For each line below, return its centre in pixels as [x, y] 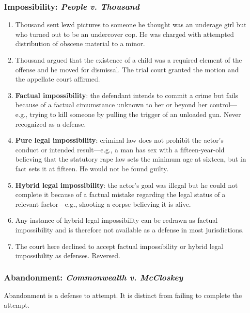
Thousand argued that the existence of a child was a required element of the [129, 60]
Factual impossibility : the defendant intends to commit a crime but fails [127, 95]
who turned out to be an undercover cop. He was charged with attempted [125, 34]
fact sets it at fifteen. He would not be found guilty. [92, 168]
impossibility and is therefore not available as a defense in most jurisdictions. [130, 229]
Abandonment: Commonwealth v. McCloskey [94, 277]
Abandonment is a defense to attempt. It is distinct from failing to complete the [123, 295]
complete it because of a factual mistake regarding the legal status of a [120, 194]
